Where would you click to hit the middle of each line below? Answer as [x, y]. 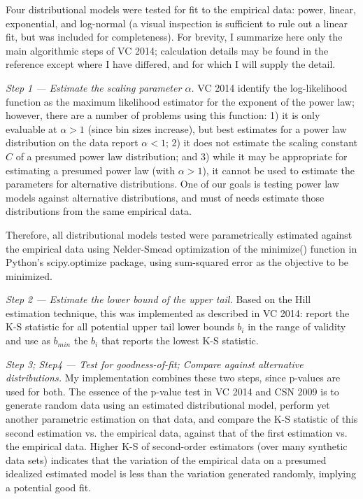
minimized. [29, 275]
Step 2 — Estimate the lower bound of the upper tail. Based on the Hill [158, 299]
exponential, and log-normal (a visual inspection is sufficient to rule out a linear [177, 23]
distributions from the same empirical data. [99, 211]
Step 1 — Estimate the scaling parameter [94, 87]
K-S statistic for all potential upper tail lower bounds [120, 326]
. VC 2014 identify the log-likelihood [269, 87]
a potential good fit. [49, 487]
